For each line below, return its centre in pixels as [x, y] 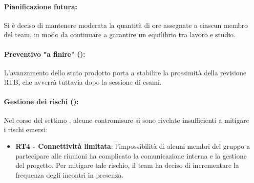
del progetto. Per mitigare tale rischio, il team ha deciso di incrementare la [127, 165]
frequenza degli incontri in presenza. [69, 174]
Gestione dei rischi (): [41, 101]
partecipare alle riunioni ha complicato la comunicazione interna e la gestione [131, 155]
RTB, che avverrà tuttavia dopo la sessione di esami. [83, 82]
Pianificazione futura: [41, 6]
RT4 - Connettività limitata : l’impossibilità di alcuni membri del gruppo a [133, 146]
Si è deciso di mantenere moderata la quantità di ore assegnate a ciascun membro [126, 25]
